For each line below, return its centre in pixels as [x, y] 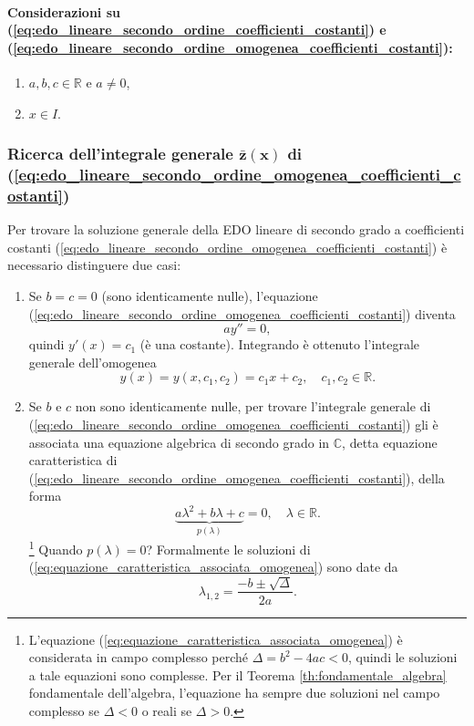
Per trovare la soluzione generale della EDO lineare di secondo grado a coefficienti [236, 229]
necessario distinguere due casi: [94, 265]
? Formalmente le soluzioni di [228, 549]
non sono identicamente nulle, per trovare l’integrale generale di [253, 406]
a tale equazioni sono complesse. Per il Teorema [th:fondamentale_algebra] [237, 674]
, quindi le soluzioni [402, 657]
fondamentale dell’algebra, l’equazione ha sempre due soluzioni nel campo [234, 693]
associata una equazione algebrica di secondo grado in [179, 442]
